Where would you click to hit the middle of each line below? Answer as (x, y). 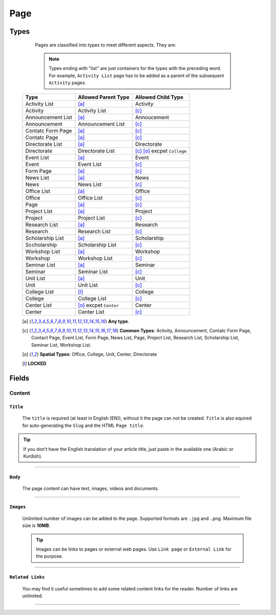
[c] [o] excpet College (161, 151)
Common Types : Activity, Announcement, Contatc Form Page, (185, 330)
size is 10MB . (36, 526)
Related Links (27, 577)
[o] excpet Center (98, 305)
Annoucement (152, 117)
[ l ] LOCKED (34, 363)
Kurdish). (33, 456)
